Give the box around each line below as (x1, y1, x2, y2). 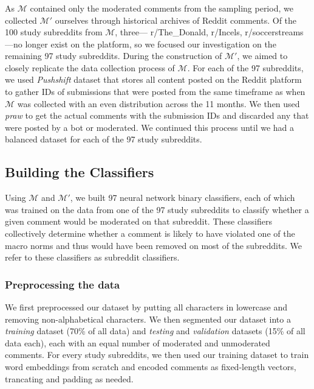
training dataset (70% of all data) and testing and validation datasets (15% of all (5, 324, 305, 337)
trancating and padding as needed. (5, 372, 134, 385)
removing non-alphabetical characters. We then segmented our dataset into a (5, 312, 291, 325)
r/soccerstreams (245, 26, 304, 38)
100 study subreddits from (5, 26, 103, 38)
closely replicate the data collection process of (5, 61, 175, 74)
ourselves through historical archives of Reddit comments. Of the (55, 13, 297, 26)
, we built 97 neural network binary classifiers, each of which (70, 191, 295, 204)
